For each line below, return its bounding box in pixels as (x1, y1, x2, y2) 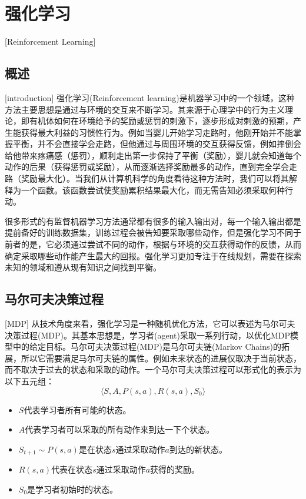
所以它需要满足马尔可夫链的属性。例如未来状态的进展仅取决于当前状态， (21, 351, 301, 364)
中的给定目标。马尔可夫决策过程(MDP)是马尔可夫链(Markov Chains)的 (12, 340, 281, 353)
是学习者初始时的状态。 (27, 483, 118, 495)
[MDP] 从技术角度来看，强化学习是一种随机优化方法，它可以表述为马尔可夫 (5, 317, 295, 330)
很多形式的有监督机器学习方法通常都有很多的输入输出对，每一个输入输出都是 (5, 215, 301, 227)
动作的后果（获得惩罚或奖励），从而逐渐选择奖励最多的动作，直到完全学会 (5, 160, 289, 173)
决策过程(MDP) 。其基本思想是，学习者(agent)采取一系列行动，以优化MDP (5, 329, 290, 341)
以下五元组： (5, 375, 54, 387)
